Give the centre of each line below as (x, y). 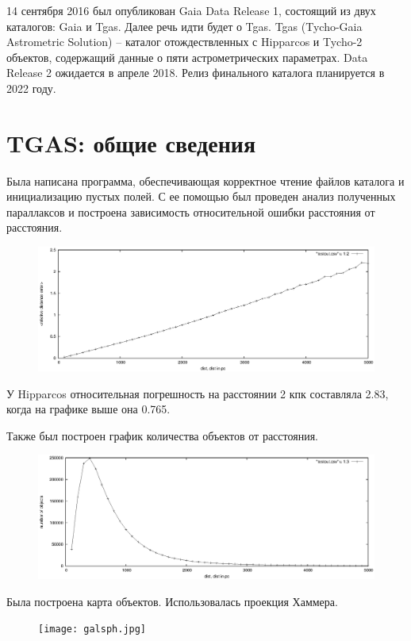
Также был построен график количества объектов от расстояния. (162, 435)
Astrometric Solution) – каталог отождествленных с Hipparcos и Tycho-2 (184, 42)
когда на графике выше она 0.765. (88, 409)
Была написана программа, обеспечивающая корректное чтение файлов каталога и (205, 180)
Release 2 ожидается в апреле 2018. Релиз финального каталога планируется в (196, 73)
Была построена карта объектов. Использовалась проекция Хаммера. (172, 601)
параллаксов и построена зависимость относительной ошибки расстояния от (191, 211)
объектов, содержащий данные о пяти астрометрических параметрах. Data (187, 57)
